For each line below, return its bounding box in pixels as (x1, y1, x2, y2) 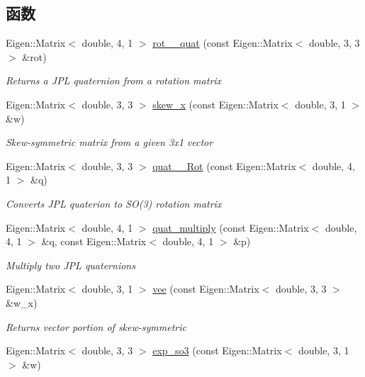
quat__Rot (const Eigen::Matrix (152, 158, 296, 173)
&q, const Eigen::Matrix (41, 234, 147, 249)
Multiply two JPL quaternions (6, 257, 135, 272)
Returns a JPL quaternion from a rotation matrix (6, 73, 222, 88)
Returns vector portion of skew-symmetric (6, 319, 186, 334)
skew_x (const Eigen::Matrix (152, 96, 279, 111)
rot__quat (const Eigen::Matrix (152, 35, 293, 50)
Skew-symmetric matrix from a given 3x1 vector (6, 135, 213, 150)
